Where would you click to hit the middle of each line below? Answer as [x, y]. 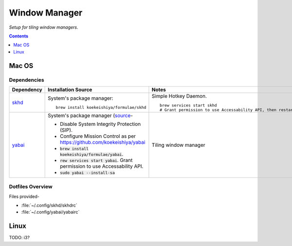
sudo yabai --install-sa [88, 173]
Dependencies [27, 80]
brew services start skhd [188, 105]
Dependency [27, 89]
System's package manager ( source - [91, 115]
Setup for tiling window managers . [44, 27]
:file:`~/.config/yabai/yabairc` [50, 212]
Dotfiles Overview [31, 187]
